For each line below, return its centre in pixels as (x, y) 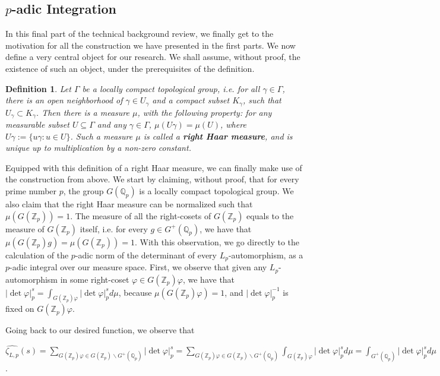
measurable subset (37, 124)
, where (233, 124)
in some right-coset (95, 279)
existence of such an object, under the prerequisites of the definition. (130, 68)
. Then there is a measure (83, 112)
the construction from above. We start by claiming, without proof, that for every (152, 179)
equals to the (270, 215)
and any (112, 124)
